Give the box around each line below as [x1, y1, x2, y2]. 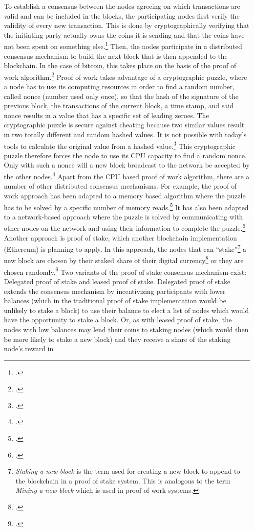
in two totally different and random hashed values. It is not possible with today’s [4, 129, 247, 140]
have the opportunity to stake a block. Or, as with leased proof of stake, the [4, 314, 232, 325]
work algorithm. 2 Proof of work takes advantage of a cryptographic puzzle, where [4, 70, 247, 82]
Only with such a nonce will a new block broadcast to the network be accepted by [4, 160, 250, 170]
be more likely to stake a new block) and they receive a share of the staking [4, 334, 231, 344]
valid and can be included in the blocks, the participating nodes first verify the [4, 10, 240, 21]
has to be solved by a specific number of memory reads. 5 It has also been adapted [4, 200, 249, 212]
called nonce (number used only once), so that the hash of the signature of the [4, 91, 239, 101]
